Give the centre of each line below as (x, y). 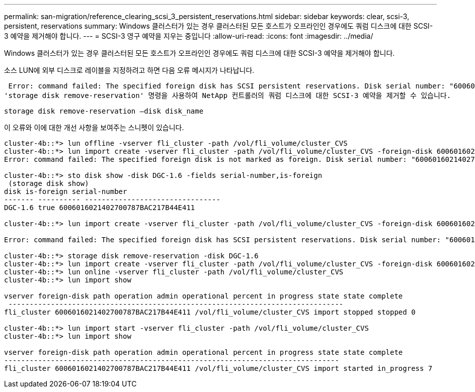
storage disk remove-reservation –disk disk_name (104, 111)
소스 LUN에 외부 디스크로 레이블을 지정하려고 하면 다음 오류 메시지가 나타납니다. (129, 70)
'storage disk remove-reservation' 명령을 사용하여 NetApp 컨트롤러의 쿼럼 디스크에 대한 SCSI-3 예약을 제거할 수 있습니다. (228, 95)
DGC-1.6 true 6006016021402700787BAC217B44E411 (100, 208)
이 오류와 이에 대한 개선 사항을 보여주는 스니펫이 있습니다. (94, 127)
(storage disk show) (49, 183)
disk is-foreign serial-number (66, 191)
